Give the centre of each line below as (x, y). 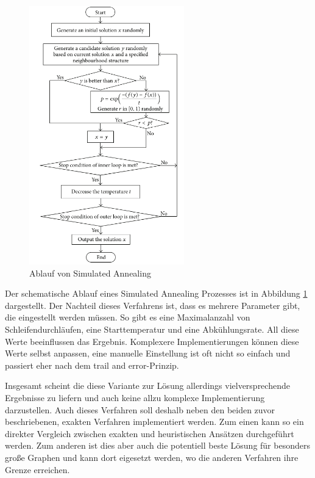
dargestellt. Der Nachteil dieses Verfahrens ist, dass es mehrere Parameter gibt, (153, 305)
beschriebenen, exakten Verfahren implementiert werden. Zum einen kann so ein (154, 422)
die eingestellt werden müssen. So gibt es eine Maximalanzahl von (128, 317)
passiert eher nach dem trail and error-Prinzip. (92, 365)
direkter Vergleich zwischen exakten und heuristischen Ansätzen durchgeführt (150, 433)
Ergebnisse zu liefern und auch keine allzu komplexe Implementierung (135, 398)
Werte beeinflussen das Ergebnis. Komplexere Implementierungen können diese (152, 341)
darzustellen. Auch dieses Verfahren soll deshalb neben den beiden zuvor (140, 409)
